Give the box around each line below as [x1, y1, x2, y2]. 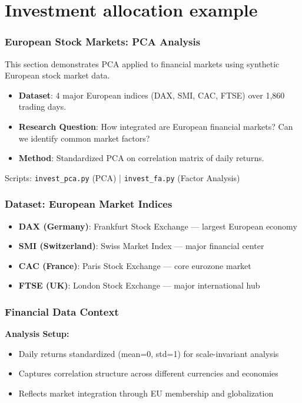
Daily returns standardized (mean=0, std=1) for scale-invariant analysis [18, 347, 279, 359]
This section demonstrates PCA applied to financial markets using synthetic [5, 57, 280, 70]
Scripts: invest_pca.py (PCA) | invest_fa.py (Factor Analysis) [5, 171, 240, 184]
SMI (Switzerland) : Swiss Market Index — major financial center [18, 240, 264, 252]
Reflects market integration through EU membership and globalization [18, 387, 274, 399]
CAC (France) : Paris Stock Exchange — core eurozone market [18, 259, 251, 271]
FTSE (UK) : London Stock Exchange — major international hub [18, 279, 260, 291]
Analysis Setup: [5, 327, 69, 340]
